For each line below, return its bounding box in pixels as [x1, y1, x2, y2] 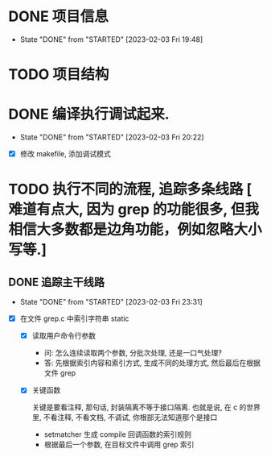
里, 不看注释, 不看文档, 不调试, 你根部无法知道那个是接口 [31, 413, 218, 422]
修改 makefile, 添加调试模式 [19, 149, 111, 159]
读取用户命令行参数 [31, 331, 96, 341]
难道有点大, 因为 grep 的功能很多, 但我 [8, 201, 260, 218]
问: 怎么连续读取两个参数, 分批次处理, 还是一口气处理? [43, 348, 223, 358]
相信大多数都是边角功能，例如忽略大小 [8, 221, 263, 239]
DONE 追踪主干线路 [8, 275, 105, 289]
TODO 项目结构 [8, 65, 109, 84]
